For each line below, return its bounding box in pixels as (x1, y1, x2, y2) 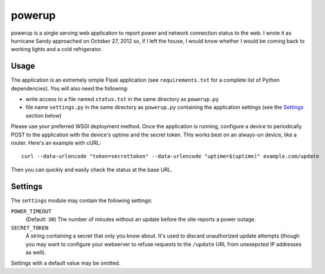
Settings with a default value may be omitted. (11, 259, 121, 267)
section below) (25, 112, 62, 119)
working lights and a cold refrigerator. (11, 46, 102, 53)
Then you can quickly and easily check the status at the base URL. (11, 166, 173, 173)
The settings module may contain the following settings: (11, 197, 152, 204)
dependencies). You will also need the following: (11, 85, 129, 92)
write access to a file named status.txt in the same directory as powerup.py (25, 96, 219, 103)
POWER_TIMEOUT (11, 208, 52, 215)
